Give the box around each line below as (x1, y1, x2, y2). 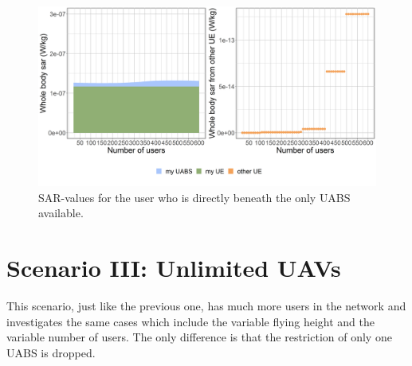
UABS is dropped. (6, 344, 96, 360)
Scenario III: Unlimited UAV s (6, 251, 341, 284)
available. (38, 204, 84, 221)
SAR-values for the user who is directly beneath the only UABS (38, 189, 351, 205)
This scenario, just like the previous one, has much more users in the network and (6, 297, 406, 313)
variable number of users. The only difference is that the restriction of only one (6, 329, 392, 345)
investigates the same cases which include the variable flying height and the (6, 313, 375, 329)
